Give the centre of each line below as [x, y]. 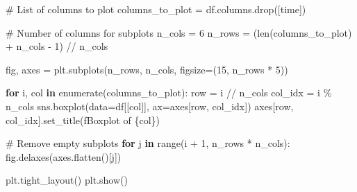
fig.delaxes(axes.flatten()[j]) [64, 156]
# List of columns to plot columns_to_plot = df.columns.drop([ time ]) [156, 9]
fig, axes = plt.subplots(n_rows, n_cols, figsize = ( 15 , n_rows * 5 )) [147, 69]
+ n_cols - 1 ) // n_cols [57, 46]
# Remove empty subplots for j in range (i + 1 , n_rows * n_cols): [148, 143]
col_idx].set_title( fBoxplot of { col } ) [83, 120]
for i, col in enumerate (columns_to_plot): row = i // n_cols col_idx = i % [169, 93]
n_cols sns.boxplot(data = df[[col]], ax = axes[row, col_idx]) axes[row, [150, 106]
